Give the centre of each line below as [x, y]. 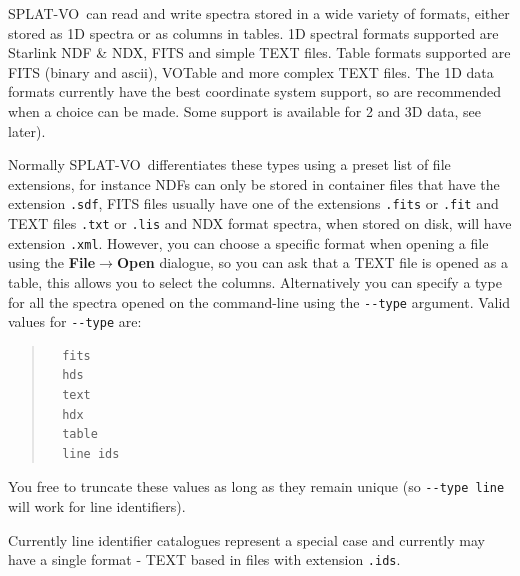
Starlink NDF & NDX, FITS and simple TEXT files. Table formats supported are [259, 52]
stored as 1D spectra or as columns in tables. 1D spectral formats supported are [253, 32]
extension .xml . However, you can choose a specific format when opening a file [248, 242]
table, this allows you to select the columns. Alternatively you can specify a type [255, 281]
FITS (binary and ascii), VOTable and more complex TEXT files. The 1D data [251, 71]
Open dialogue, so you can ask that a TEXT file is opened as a [312, 262]
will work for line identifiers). [97, 506]
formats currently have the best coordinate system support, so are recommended [255, 91]
